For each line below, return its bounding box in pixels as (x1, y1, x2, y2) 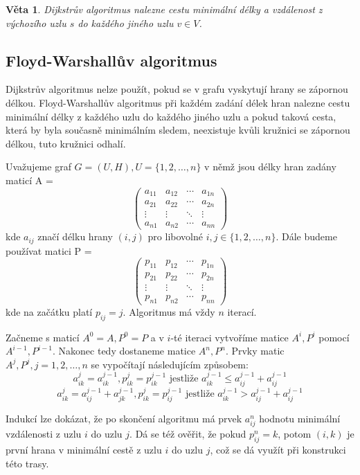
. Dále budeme (276, 229, 337, 244)
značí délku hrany (37, 229, 113, 244)
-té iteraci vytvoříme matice (170, 330, 289, 344)
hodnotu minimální (259, 411, 341, 426)
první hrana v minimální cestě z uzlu (6, 442, 162, 457)
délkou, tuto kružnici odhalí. (6, 136, 126, 150)
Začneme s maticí (6, 330, 80, 344)
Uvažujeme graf (6, 159, 71, 174)
